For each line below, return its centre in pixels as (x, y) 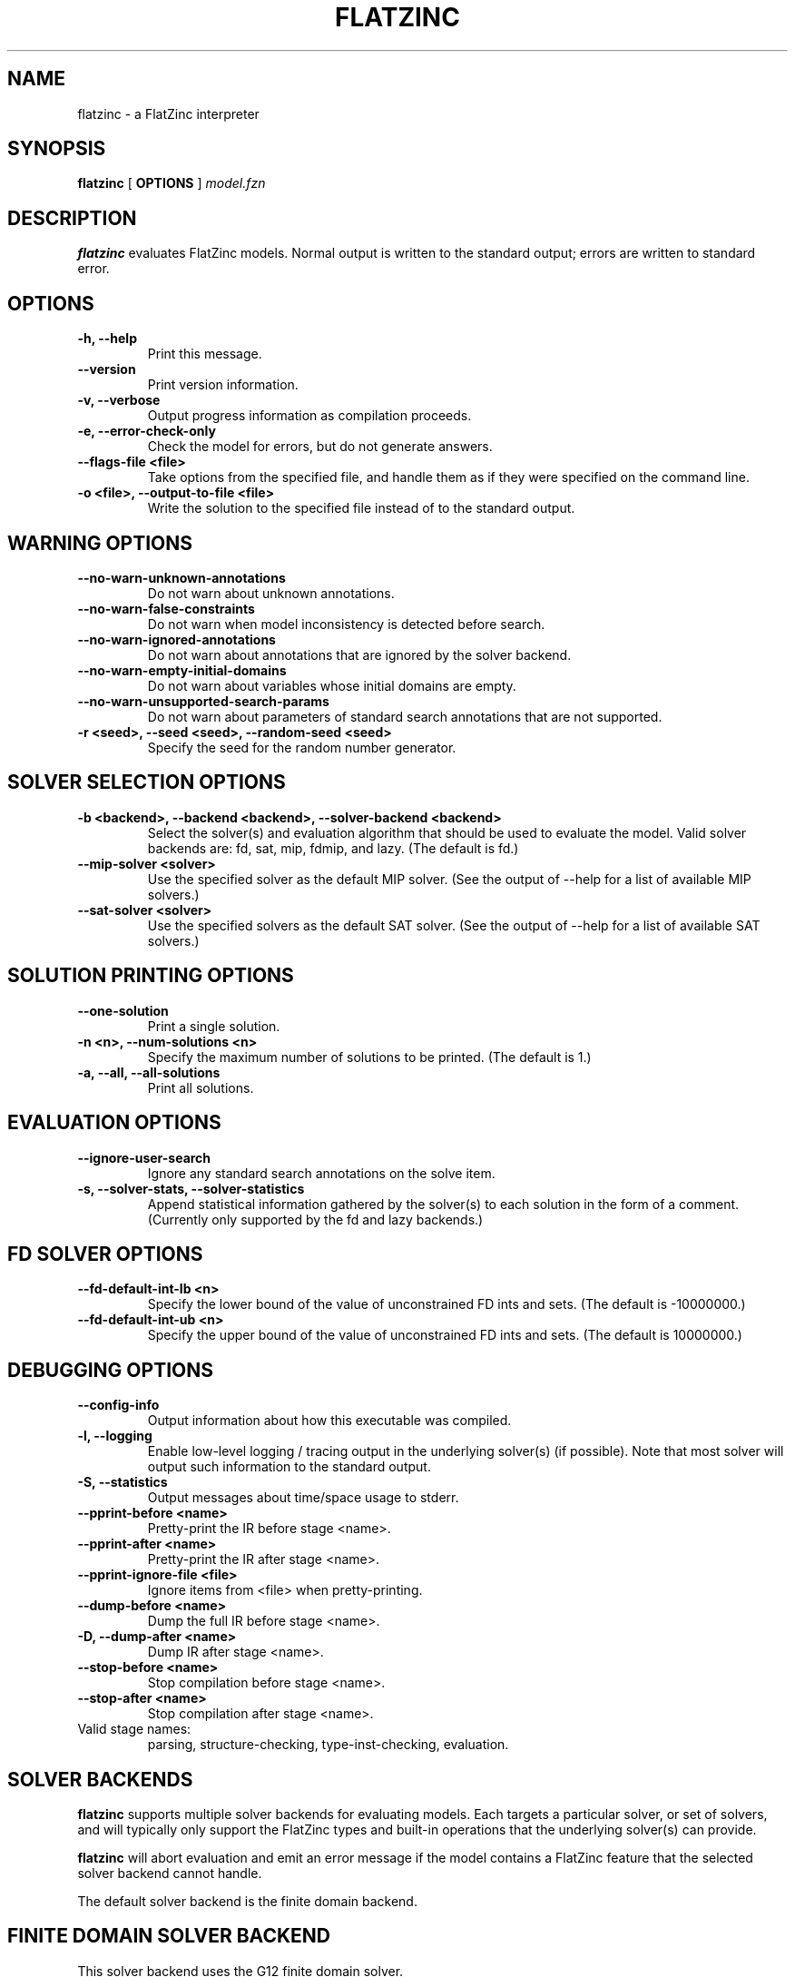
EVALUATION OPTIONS (114, 1123)
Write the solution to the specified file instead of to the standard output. (361, 508)
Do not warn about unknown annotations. (271, 593)
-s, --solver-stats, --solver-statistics (191, 1188)
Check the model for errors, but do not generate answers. (320, 447)
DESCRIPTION (72, 218)
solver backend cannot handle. (170, 1874)
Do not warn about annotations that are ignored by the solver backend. (359, 654)
